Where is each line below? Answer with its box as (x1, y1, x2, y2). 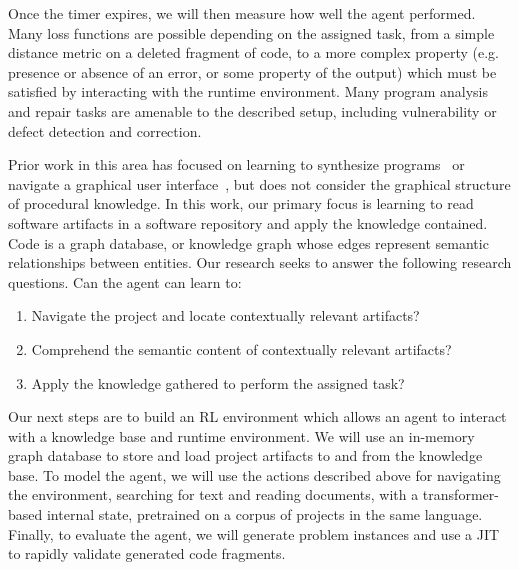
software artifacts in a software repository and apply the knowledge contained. (8, 212, 488, 233)
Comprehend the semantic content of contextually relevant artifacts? (31, 338, 452, 359)
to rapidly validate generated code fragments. (8, 543, 286, 564)
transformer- (422, 484, 499, 505)
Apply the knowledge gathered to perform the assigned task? (31, 372, 405, 393)
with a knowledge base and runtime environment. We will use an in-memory (8, 425, 475, 446)
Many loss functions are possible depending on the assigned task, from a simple (8, 22, 495, 43)
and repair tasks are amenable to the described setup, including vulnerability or (8, 100, 497, 121)
